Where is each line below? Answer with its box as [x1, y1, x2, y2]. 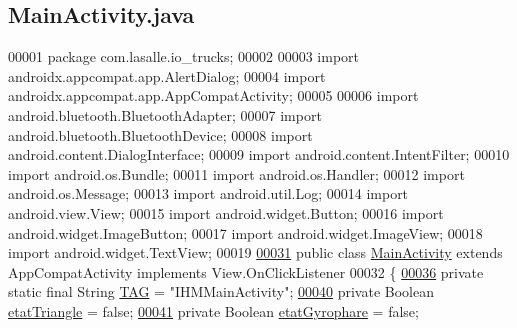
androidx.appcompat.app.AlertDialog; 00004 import [8, 65, 326, 86]
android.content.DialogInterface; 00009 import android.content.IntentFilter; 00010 [8, 144, 510, 165]
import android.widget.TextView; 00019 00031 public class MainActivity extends [8, 242, 503, 263]
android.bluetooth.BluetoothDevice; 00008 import [8, 124, 313, 145]
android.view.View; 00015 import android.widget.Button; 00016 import [8, 202, 444, 223]
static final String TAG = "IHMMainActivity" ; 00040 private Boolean [8, 281, 434, 302]
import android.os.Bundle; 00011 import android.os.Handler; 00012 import [8, 163, 465, 184]
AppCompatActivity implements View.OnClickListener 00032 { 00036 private [8, 261, 484, 282]
